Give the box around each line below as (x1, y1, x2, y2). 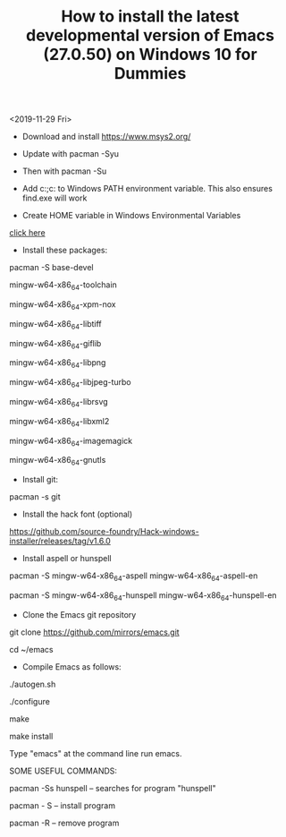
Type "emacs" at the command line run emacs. (9, 747, 182, 758)
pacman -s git (9, 491, 61, 502)
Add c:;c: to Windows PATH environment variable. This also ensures (21, 184, 273, 194)
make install (9, 730, 54, 741)
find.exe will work (21, 192, 88, 203)
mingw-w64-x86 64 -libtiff (9, 318, 103, 331)
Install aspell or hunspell (21, 553, 112, 564)
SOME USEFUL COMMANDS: (9, 765, 118, 776)
